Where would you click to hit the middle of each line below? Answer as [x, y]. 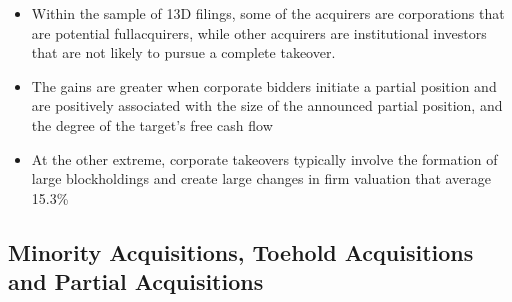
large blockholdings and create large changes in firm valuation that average [261, 178]
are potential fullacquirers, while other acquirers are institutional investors [259, 32]
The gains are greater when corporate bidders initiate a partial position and [264, 85]
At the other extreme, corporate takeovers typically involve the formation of [264, 158]
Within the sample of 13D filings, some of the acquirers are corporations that [268, 13]
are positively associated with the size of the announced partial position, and [267, 105]
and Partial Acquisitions [136, 281]
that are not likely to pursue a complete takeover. [183, 52]
